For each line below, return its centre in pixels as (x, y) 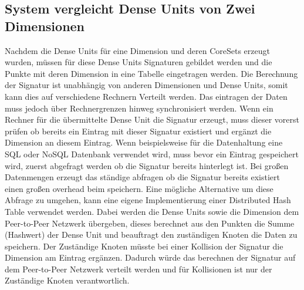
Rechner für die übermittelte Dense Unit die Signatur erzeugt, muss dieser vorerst (152, 119)
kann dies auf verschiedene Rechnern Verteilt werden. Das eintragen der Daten (146, 96)
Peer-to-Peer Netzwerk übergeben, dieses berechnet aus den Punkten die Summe (150, 223)
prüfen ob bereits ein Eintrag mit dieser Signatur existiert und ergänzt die (138, 131)
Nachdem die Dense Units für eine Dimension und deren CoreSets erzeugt (137, 50)
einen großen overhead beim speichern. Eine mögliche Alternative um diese (139, 188)
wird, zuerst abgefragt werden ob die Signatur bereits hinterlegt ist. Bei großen (147, 165)
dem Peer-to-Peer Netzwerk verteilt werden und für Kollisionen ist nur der (139, 269)
